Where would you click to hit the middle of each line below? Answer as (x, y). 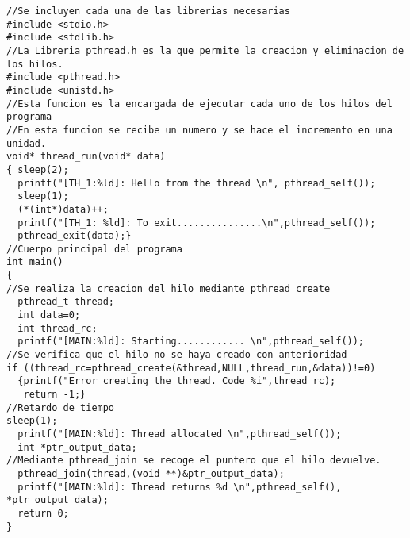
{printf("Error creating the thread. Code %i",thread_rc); (177, 381)
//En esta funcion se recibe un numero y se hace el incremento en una (199, 130)
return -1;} (55, 395)
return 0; (43, 513)
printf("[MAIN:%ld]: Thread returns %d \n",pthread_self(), (180, 487)
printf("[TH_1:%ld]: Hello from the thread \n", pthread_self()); (197, 183)
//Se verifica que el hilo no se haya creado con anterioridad (177, 355)
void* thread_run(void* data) (86, 157)
